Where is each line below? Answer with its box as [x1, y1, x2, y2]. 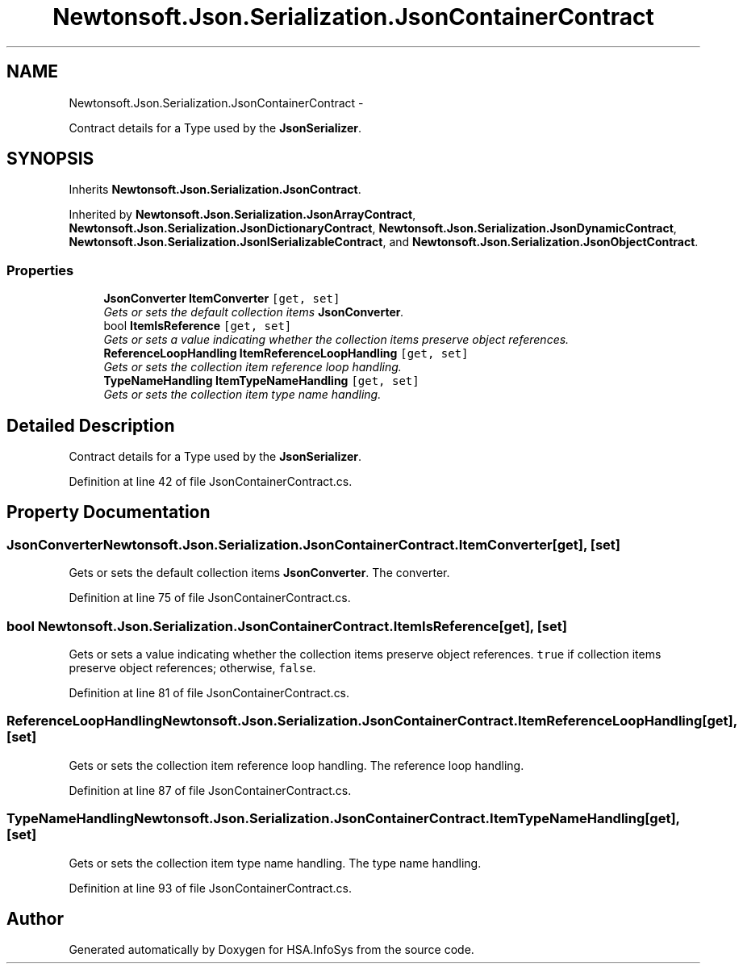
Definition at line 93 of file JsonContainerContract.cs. [69, 880, 353, 895]
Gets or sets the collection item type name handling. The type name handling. [69, 855, 482, 870]
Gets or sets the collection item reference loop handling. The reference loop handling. [69, 758, 524, 772]
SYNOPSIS [6, 148, 94, 169]
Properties [6, 261, 74, 278]
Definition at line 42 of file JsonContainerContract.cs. [69, 475, 353, 489]
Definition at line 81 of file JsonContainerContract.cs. [69, 686, 350, 700]
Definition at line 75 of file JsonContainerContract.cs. [69, 591, 351, 605]
